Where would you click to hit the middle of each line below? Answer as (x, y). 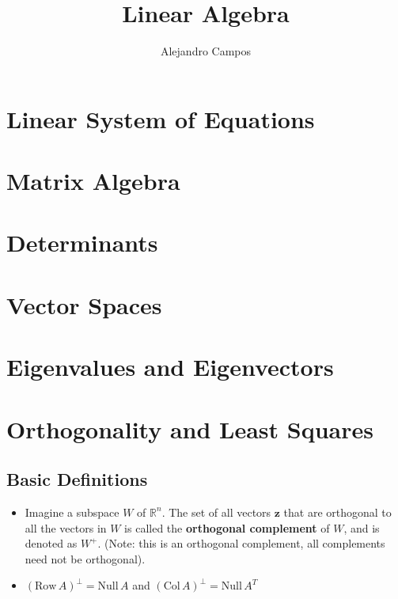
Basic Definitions (77, 479)
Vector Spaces (84, 304)
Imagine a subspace (72, 512)
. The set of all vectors (216, 512)
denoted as (51, 543)
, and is (362, 527)
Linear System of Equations (161, 118)
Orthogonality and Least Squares (190, 428)
